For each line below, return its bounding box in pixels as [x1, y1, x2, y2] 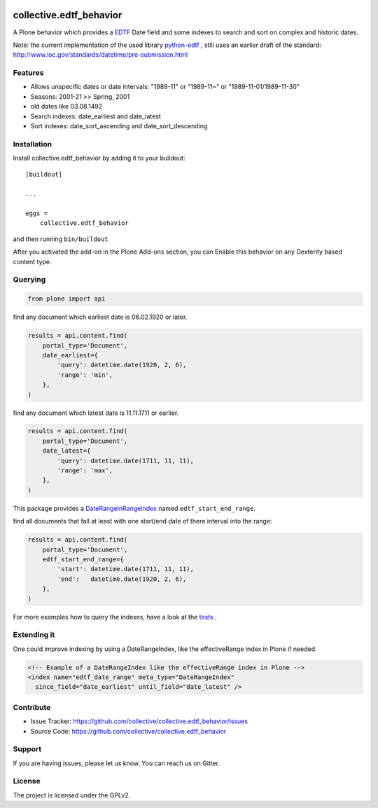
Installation [13, 139, 52, 149]
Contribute [13, 702, 51, 712]
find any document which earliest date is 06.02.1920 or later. [13, 313, 188, 322]
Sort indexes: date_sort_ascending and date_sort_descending [30, 122, 208, 130]
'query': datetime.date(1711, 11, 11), [57, 456, 194, 465]
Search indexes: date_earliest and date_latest [30, 112, 161, 121]
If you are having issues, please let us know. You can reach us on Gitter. [13, 759, 220, 767]
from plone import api [27, 295, 106, 303]
